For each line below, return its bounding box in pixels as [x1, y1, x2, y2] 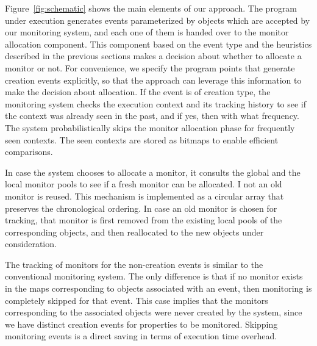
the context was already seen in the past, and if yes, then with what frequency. [5, 109, 299, 122]
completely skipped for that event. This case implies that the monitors [5, 294, 268, 306]
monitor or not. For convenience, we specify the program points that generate [5, 61, 295, 74]
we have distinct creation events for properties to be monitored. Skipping [5, 317, 278, 330]
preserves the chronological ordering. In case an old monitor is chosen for [5, 201, 277, 214]
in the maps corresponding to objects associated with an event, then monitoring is [5, 282, 312, 295]
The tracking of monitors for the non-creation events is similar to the [5, 258, 263, 270]
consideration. [5, 237, 57, 250]
